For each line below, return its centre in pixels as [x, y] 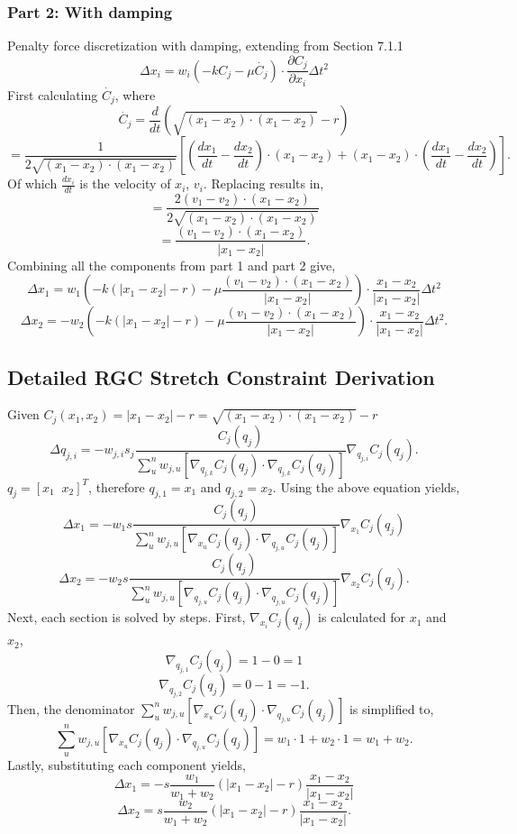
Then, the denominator [71, 708]
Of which [32, 183]
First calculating [53, 94]
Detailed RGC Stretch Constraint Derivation [221, 376]
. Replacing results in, [263, 183]
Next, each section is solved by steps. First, [127, 617]
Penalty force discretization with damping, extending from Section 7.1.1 [205, 46]
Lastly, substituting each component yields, [127, 765]
